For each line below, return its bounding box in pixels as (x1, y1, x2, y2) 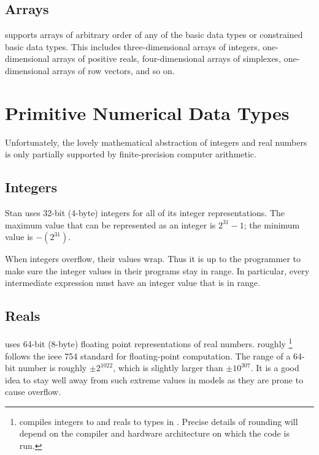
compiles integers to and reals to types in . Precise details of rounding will (19, 415, 298, 427)
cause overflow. (5, 385, 61, 398)
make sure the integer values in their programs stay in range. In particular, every (5, 264, 310, 277)
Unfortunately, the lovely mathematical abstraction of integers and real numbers (5, 135, 307, 148)
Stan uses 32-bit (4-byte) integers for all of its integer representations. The (5, 206, 285, 219)
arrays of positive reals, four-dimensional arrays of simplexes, (52, 52, 282, 65)
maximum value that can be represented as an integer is (5, 218, 216, 231)
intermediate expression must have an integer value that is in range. (5, 276, 260, 289)
